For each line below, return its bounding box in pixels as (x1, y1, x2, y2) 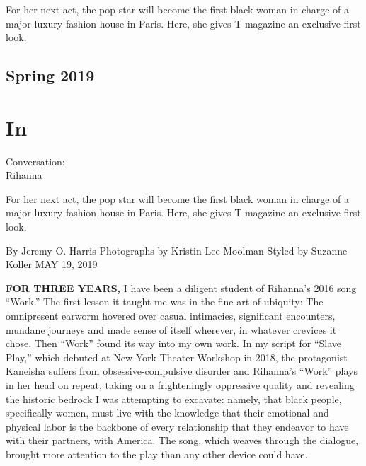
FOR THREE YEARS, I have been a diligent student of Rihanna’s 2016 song (6, 280, 357, 295)
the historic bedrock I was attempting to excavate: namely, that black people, (6, 391, 342, 406)
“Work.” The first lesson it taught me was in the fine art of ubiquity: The (6, 294, 324, 309)
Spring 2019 (6, 64, 95, 86)
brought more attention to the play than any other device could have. (6, 446, 308, 461)
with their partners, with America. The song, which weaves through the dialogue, (6, 433, 359, 448)
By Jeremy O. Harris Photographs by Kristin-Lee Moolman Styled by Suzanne (6, 243, 348, 257)
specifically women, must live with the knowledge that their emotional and (6, 405, 329, 420)
